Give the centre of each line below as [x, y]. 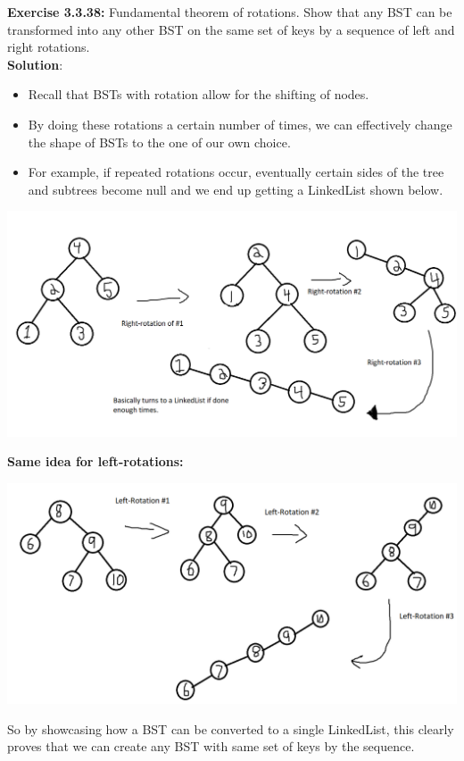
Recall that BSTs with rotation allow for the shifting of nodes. [199, 94]
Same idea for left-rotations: [95, 461]
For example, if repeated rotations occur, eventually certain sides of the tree [236, 172]
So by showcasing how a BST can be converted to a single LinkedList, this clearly [231, 728]
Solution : [35, 64]
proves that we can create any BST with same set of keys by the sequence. [211, 746]
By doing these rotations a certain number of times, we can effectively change [240, 124]
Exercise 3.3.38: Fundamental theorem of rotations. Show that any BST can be [230, 12]
